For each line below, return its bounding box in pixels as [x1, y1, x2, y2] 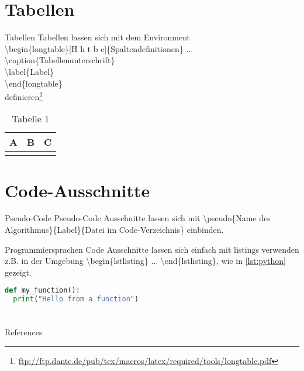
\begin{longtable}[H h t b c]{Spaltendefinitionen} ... [5, 42, 194, 54]
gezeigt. [5, 266, 32, 278]
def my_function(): [5, 286, 80, 295]
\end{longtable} [5, 77, 63, 89]
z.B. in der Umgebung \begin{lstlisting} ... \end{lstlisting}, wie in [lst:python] [5, 255, 286, 267]
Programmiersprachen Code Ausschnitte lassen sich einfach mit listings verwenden [5, 243, 299, 255]
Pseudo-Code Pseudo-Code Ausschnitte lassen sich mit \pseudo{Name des [5, 212, 271, 224]
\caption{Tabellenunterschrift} [5, 54, 115, 66]
